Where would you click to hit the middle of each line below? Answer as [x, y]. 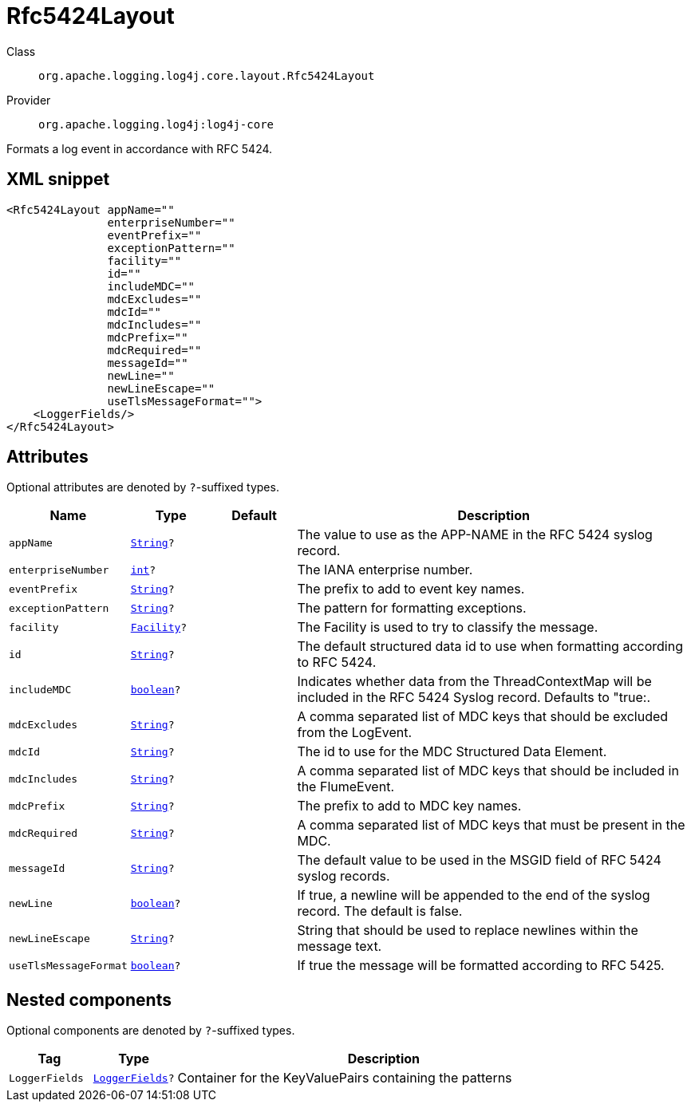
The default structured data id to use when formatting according [490, 647]
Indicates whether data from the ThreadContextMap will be [474, 682]
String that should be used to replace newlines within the [468, 931]
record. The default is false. [380, 911]
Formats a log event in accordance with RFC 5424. [140, 148]
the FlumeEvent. [345, 787]
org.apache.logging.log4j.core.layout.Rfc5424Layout [207, 75]
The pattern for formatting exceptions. [412, 608]
